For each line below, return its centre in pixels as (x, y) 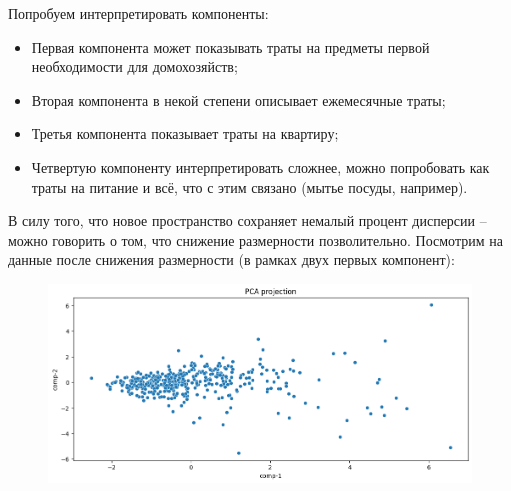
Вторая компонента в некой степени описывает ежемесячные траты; (238, 99)
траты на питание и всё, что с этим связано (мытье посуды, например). (249, 186)
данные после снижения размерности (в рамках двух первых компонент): (231, 259)
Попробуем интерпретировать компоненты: (138, 13)
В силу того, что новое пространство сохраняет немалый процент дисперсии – (247, 220)
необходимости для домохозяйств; (134, 66)
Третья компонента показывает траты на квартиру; (185, 133)
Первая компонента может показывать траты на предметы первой (230, 46)
